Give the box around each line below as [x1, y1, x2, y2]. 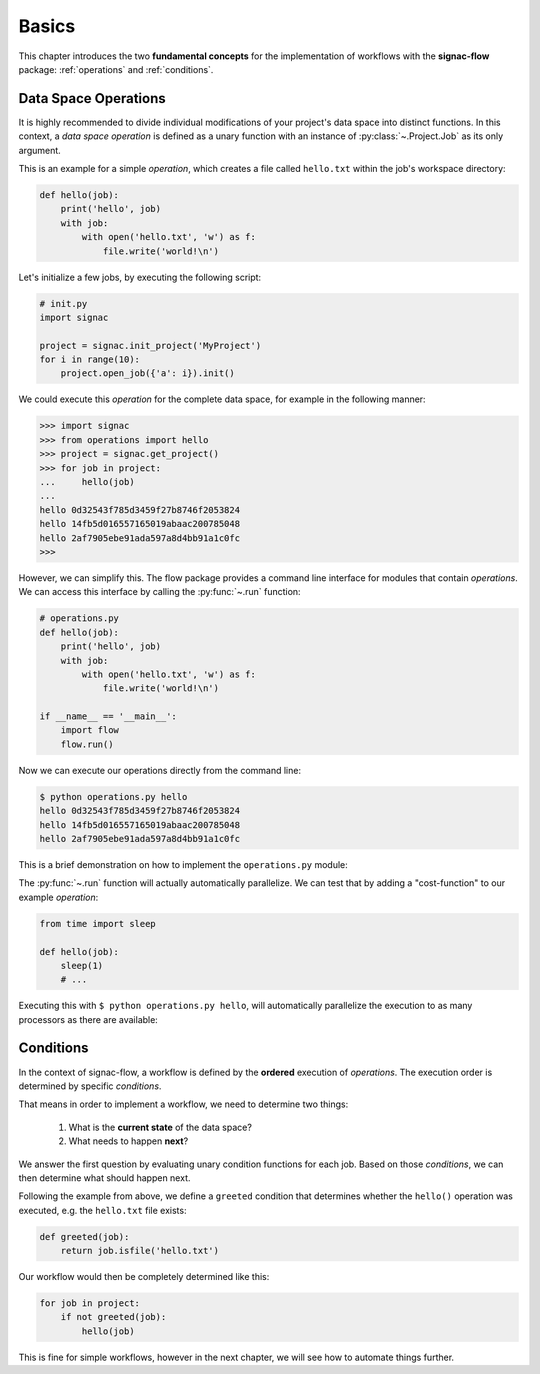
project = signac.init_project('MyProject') [39, 340, 262, 351]
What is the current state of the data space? [68, 1121, 252, 1133]
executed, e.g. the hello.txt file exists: [18, 1204, 187, 1216]
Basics [18, 15, 76, 37]
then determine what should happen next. [18, 1171, 191, 1184]
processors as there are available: [18, 1013, 159, 1025]
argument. [18, 144, 62, 156]
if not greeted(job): [60, 1311, 167, 1323]
